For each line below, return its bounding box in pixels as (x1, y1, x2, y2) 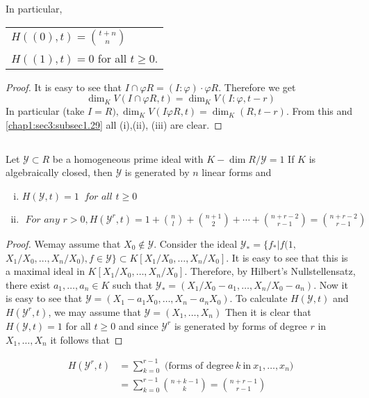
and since (118, 318, 158, 333)
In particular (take (6, 104, 85, 118)
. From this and (286, 104, 353, 118)
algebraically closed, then (6, 165, 113, 180)
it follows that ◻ (50, 332, 123, 347)
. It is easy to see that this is (226, 250, 348, 264)
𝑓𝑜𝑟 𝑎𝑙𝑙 (84, 191, 113, 202)
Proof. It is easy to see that (6, 79, 122, 94)
